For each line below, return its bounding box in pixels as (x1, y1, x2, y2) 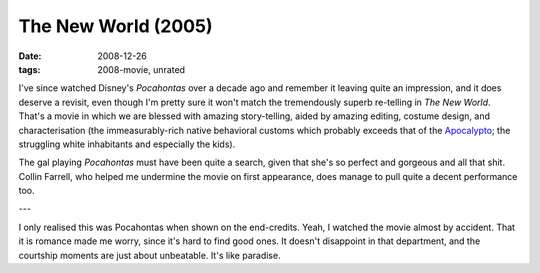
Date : (18, 50, 42, 62)
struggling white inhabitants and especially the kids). (18, 138, 236, 150)
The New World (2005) (18, 15, 213, 37)
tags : (18, 63, 41, 75)
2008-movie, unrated (97, 63, 185, 75)
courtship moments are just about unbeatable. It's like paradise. (18, 249, 281, 261)
